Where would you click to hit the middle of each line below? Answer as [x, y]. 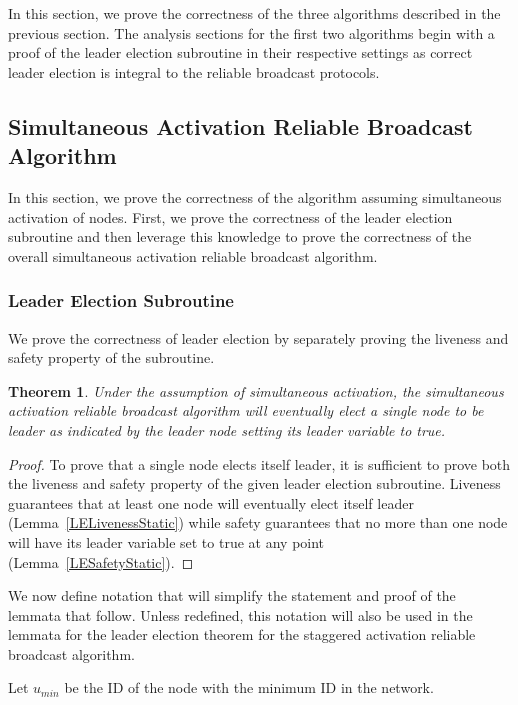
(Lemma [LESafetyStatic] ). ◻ [101, 561]
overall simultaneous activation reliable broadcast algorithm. [193, 255]
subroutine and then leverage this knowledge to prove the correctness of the [240, 236]
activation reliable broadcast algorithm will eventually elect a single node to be [246, 410]
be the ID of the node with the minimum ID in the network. [249, 687]
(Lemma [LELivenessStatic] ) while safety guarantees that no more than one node [258, 522]
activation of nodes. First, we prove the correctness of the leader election [230, 216]
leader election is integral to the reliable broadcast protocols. [194, 71]
